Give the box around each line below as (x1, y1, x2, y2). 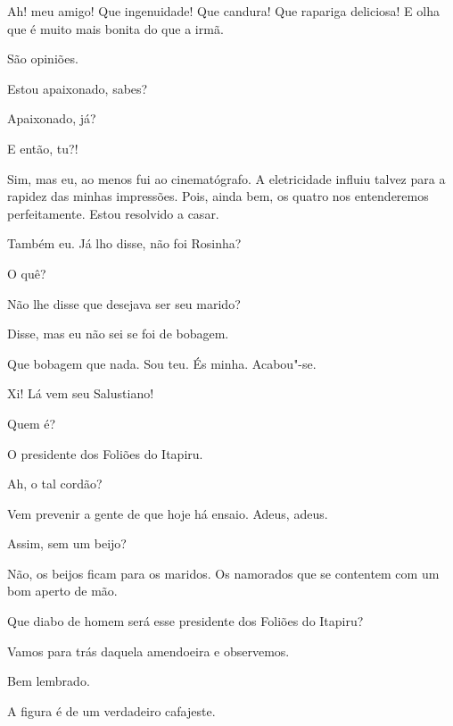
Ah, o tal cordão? (7, 474, 103, 493)
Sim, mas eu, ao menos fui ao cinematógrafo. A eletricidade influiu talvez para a (7, 169, 446, 188)
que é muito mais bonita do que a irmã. (7, 19, 224, 38)
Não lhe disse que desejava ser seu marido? (7, 294, 241, 313)
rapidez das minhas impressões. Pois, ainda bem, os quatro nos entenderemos (7, 187, 429, 205)
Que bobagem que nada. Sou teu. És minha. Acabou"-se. (7, 354, 317, 372)
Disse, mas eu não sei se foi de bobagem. (7, 324, 229, 343)
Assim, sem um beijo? (7, 534, 127, 553)
